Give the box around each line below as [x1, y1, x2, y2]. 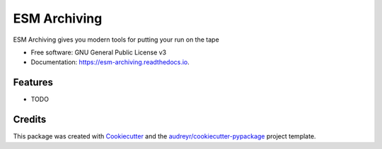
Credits [13, 114, 47, 126]
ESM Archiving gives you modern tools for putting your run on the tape [13, 35, 219, 44]
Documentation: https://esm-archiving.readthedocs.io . [30, 58, 190, 66]
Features [13, 76, 53, 88]
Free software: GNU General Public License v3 [30, 48, 167, 56]
